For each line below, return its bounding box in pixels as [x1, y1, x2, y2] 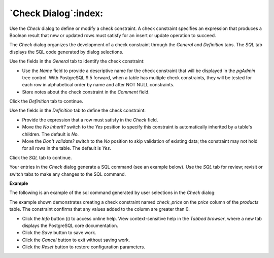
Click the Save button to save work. [22, 230, 96, 236]
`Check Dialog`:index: [9, 8, 104, 19]
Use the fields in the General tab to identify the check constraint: [9, 58, 145, 64]
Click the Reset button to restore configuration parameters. [22, 244, 146, 250]
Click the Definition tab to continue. [9, 98, 83, 104]
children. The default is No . [22, 131, 79, 137]
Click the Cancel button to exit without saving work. [22, 237, 130, 243]
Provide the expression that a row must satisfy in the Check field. [22, 117, 158, 123]
